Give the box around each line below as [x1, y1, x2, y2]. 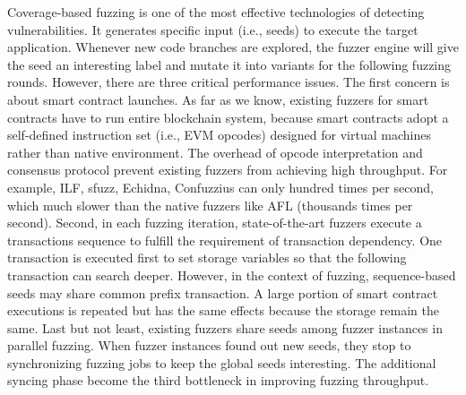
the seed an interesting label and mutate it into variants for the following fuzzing [7, 55, 452, 73]
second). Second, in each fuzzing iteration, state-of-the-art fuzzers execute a [7, 213, 422, 232]
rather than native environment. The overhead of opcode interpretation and [7, 142, 423, 161]
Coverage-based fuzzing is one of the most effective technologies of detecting [7, 3, 425, 21]
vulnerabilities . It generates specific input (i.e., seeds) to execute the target [7, 20, 419, 39]
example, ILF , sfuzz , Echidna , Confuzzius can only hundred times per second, [7, 177, 434, 196]
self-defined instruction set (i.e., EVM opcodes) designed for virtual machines [7, 125, 431, 144]
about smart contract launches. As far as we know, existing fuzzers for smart [7, 90, 429, 108]
